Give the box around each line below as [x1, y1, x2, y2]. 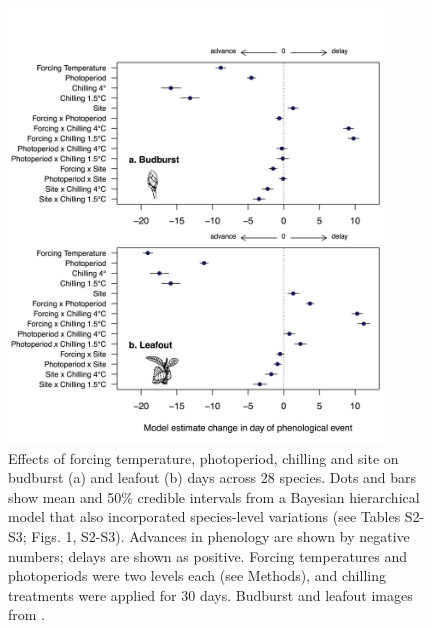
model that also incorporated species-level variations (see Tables [8, 506, 401, 527]
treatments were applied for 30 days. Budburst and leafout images [8, 584, 413, 605]
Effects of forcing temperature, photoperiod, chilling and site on [8, 447, 399, 468]
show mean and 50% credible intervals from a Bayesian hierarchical [8, 486, 420, 507]
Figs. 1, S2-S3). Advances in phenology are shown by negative [31, 526, 410, 547]
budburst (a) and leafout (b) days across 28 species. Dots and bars [8, 467, 417, 488]
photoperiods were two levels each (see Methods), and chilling [8, 565, 386, 586]
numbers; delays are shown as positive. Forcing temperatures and [8, 545, 408, 566]
